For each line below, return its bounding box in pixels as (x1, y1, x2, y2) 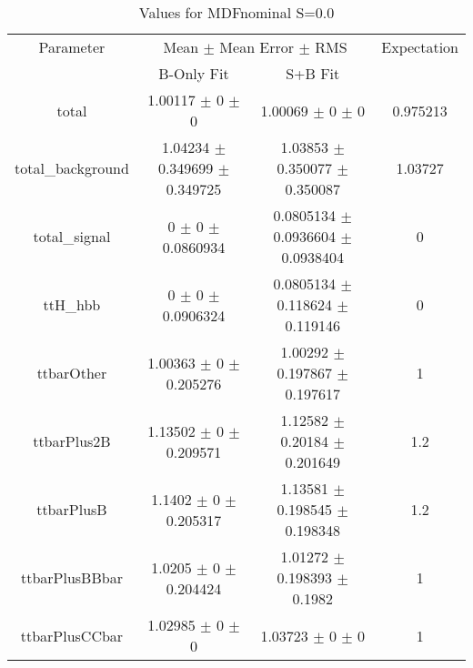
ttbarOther (36, 362, 107, 383)
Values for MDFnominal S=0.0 (138, 2, 335, 23)
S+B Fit (286, 63, 340, 84)
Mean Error (219, 36, 295, 57)
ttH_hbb (43, 294, 101, 315)
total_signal (33, 226, 111, 247)
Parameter (38, 36, 106, 57)
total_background (15, 157, 129, 178)
